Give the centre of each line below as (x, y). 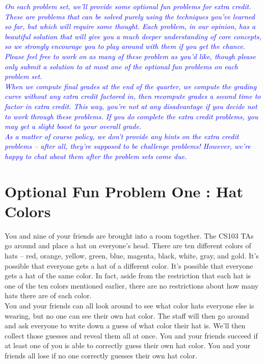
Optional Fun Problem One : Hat (124, 191)
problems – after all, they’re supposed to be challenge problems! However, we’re (128, 146)
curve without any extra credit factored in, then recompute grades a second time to (133, 96)
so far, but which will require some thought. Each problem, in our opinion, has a (130, 26)
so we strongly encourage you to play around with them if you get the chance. (125, 46)
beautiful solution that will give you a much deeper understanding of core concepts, (133, 36)
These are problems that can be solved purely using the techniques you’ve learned (130, 16)
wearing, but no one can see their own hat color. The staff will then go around (127, 315)
